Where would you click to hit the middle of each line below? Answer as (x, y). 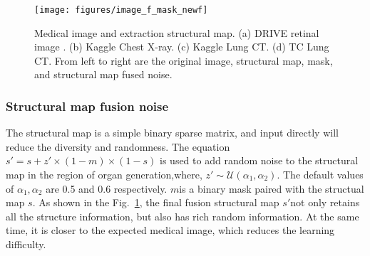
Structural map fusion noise (87, 106)
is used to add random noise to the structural (259, 160)
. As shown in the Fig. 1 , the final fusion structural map (156, 202)
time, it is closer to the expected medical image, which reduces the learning (170, 230)
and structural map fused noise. (103, 74)
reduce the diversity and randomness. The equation (118, 146)
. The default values (320, 175)
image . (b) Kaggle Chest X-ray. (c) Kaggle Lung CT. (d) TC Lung (182, 47)
